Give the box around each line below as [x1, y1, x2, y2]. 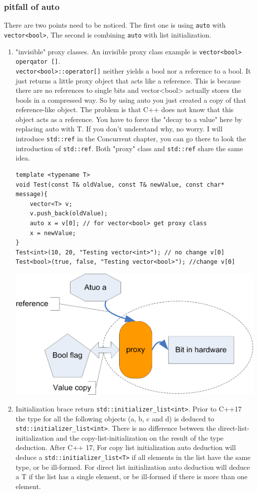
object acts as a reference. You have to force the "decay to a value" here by [15, 114, 242, 124]
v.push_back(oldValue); [30, 210, 108, 217]
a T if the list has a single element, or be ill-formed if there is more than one [15, 471, 248, 482]
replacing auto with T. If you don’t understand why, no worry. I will [15, 123, 223, 134]
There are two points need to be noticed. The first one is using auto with [4, 20, 226, 30]
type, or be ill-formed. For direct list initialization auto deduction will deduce [15, 461, 250, 472]
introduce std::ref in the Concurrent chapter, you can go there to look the [15, 133, 246, 144]
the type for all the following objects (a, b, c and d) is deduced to [15, 413, 214, 423]
